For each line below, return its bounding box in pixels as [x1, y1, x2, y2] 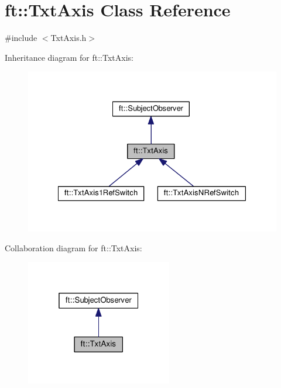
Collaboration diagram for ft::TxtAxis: [5, 241, 142, 254]
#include [5, 32, 37, 44]
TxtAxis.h [50, 32, 87, 44]
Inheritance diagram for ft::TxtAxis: [5, 51, 133, 63]
